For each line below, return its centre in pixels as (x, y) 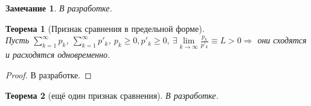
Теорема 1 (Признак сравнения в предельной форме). (105, 28)
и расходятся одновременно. (58, 55)
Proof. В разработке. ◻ (49, 75)
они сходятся (282, 40)
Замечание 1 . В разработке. (59, 8)
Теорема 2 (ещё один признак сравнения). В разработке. (112, 95)
